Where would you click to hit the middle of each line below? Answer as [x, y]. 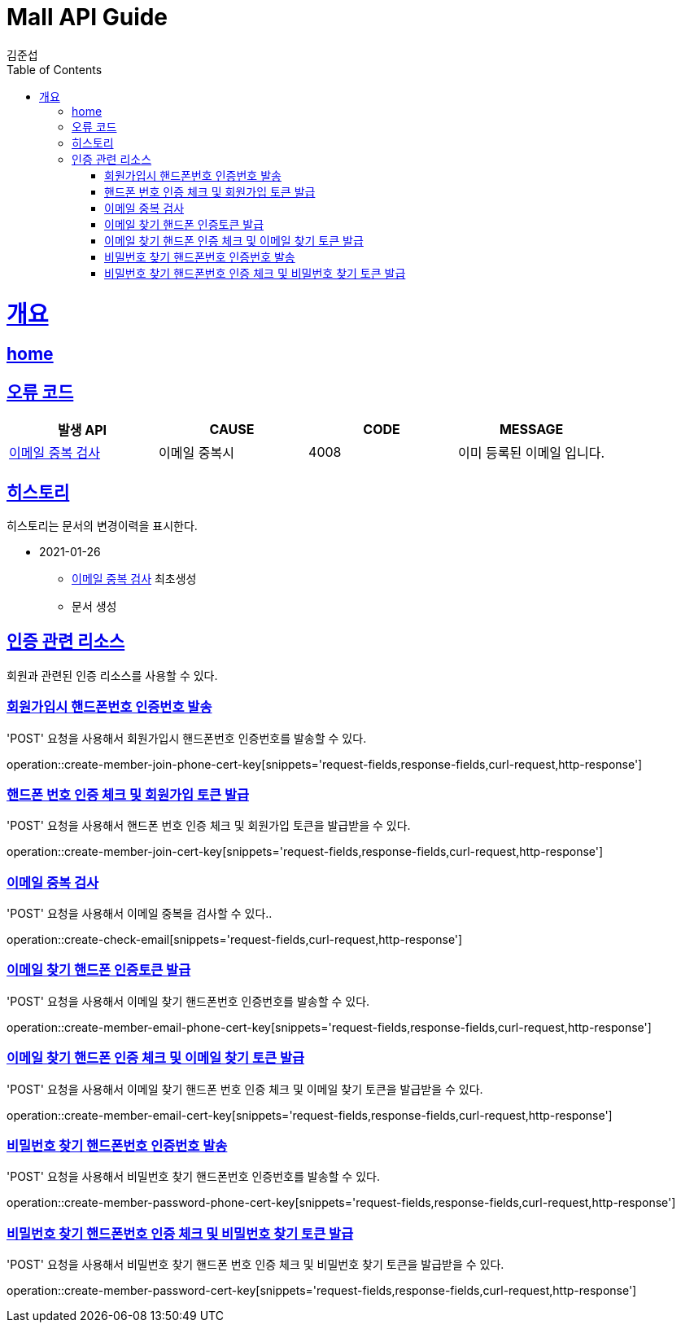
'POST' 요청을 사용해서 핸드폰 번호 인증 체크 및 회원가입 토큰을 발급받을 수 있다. [209, 826]
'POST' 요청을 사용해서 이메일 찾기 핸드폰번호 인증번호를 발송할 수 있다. [188, 1001]
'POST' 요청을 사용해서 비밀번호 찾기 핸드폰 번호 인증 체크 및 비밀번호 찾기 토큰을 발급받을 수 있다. [255, 1265]
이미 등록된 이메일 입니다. [532, 453]
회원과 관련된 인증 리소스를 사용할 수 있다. [112, 675]
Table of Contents [55, 69]
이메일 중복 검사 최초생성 [134, 578]
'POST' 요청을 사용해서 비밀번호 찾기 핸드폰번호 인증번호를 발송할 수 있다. [193, 1177]
